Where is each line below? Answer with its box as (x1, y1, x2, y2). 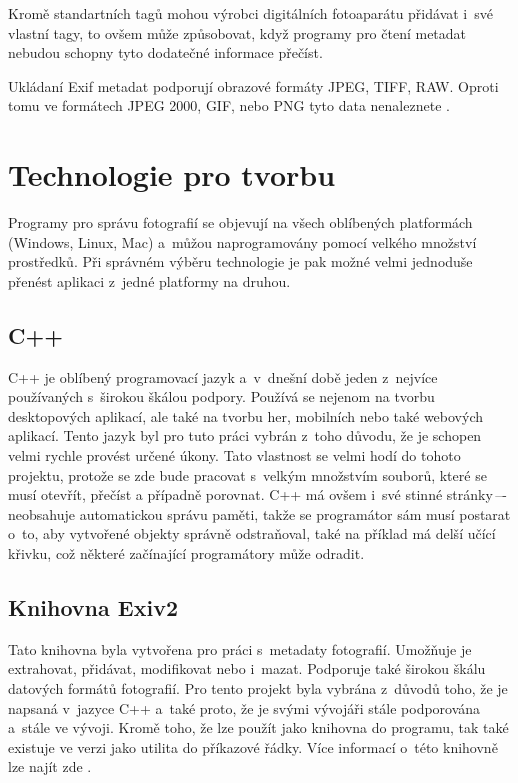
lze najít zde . (8, 756, 92, 777)
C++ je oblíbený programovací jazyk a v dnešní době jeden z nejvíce (8, 366, 438, 387)
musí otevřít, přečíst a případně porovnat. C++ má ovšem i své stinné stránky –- (8, 484, 507, 505)
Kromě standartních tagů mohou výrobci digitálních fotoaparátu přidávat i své (8, 3, 493, 23)
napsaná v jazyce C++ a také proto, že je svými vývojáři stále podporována (8, 697, 481, 718)
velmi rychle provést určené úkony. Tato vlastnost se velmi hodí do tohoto (8, 445, 461, 466)
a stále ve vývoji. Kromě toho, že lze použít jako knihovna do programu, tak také (8, 717, 509, 738)
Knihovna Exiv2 (8, 592, 178, 622)
